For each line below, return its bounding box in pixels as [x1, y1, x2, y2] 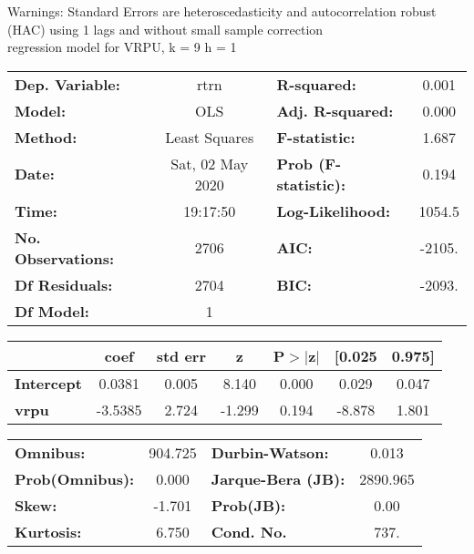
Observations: [15, 247, 115, 269]
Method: [15, 126, 77, 148]
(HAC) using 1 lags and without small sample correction [7, 19, 324, 38]
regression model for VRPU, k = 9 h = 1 [7, 37, 237, 56]
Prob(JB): [211, 494, 286, 516]
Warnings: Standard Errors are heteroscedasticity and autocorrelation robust [7, 2, 437, 20]
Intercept [15, 372, 82, 394]
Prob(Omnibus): [15, 467, 135, 489]
